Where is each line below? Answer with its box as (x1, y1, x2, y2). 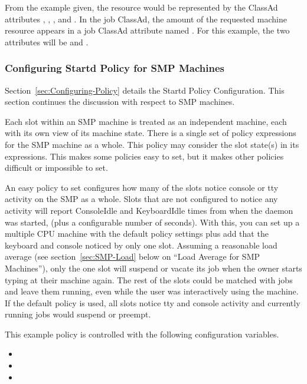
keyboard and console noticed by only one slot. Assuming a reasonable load (5, 239, 277, 251)
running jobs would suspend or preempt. (5, 308, 151, 320)
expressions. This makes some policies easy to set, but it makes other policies (5, 150, 284, 162)
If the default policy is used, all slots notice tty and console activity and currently (5, 296, 301, 309)
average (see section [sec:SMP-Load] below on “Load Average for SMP (5, 250, 260, 263)
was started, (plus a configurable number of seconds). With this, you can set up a (5, 216, 300, 228)
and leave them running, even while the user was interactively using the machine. (5, 285, 299, 297)
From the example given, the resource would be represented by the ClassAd (5, 1, 278, 13)
